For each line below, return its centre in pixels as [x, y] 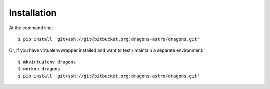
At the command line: [31, 28]
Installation [33, 13]
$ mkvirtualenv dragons [47, 62]
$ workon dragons [39, 69]
